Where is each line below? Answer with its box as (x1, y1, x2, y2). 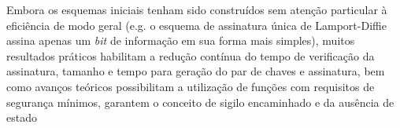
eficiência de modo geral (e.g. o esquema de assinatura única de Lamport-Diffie (6, 16, 387, 33)
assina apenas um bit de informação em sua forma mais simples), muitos (6, 32, 355, 49)
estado (6, 109, 37, 126)
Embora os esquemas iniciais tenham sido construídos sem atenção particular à (6, 2, 387, 17)
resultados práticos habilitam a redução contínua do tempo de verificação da (6, 47, 375, 64)
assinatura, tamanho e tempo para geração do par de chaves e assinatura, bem (6, 63, 385, 79)
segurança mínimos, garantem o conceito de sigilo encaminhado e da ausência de (6, 93, 394, 110)
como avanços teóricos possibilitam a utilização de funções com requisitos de (6, 78, 375, 94)
